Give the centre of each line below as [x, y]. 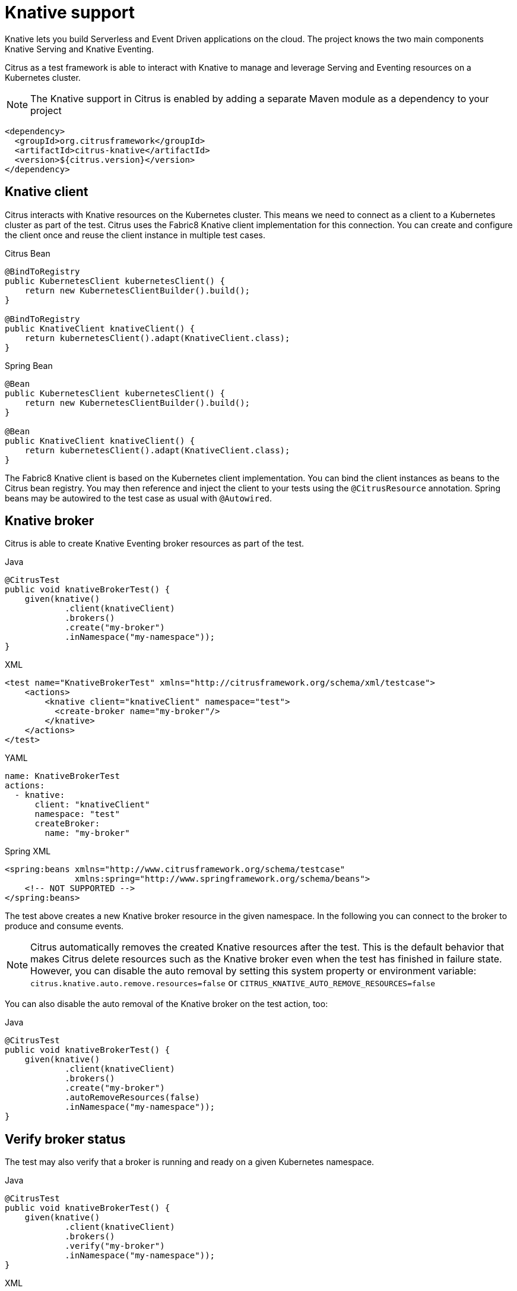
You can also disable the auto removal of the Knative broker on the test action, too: [166, 1004]
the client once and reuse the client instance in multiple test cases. [135, 235]
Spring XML [28, 851]
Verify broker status [65, 1139]
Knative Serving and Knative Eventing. [80, 49]
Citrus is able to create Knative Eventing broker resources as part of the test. [155, 544]
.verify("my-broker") [115, 1246]
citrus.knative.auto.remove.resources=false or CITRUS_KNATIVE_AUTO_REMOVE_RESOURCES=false [233, 983]
